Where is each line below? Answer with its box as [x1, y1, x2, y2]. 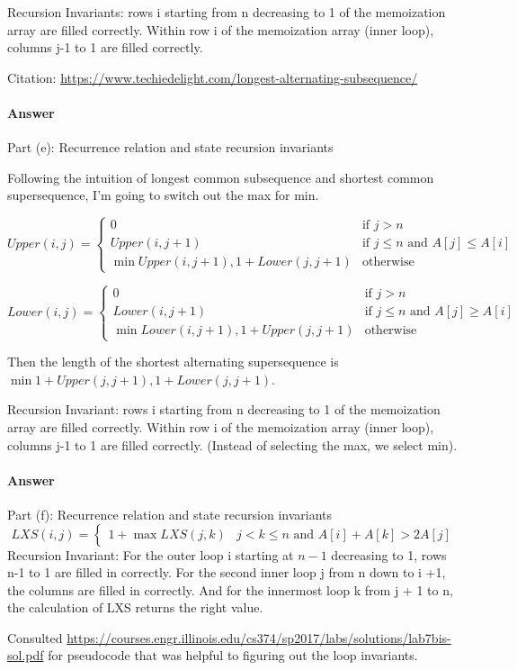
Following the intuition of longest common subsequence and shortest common [7, 167, 434, 186]
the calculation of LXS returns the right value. [7, 598, 263, 617]
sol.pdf [7, 646, 44, 665]
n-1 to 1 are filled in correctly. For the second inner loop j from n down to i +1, [7, 563, 446, 582]
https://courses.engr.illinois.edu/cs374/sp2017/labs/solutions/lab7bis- [67, 628, 451, 647]
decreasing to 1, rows [331, 545, 447, 564]
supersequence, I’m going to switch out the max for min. [7, 186, 319, 204]
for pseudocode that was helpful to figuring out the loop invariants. [48, 646, 418, 665]
